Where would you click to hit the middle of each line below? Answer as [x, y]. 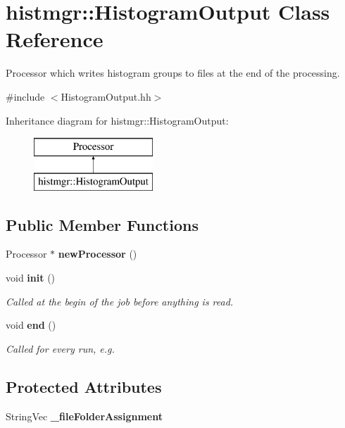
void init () [31, 278]
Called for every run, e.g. [60, 348]
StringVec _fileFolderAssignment [84, 416]
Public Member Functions [102, 224]
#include [25, 96]
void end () [31, 325]
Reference [55, 39]
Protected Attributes [84, 386]
